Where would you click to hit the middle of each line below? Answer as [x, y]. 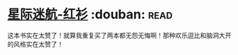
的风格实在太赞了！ [36, 44]
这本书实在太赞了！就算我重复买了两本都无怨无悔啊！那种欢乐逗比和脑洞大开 [119, 35]
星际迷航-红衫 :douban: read [90, 14]
